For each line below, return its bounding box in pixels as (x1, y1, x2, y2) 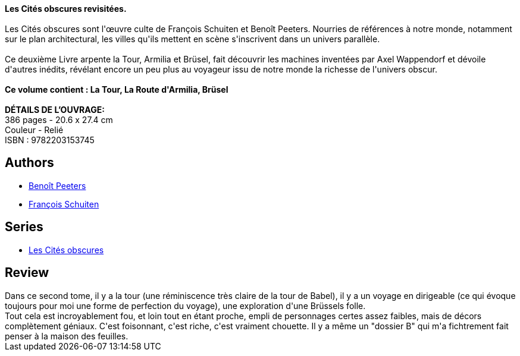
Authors (5, 155, 54, 171)
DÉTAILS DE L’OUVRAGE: (5, 105, 105, 115)
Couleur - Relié (5, 125, 64, 135)
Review (5, 265, 49, 281)
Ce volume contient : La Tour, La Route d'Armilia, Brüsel (5, 84, 228, 94)
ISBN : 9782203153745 (5, 135, 95, 145)
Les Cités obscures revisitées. (5, 4, 127, 14)
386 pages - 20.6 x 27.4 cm (5, 115, 113, 125)
